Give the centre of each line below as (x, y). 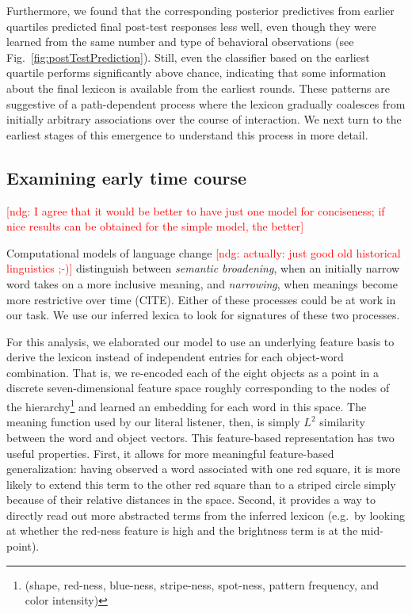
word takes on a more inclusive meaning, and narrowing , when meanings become (202, 283)
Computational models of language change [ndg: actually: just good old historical (204, 252)
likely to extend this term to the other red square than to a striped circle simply (201, 484)
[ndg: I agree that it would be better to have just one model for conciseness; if (196, 210)
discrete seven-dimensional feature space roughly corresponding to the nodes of (198, 388)
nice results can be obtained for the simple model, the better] (155, 226)
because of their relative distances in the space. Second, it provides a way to (191, 500)
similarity (342, 422)
